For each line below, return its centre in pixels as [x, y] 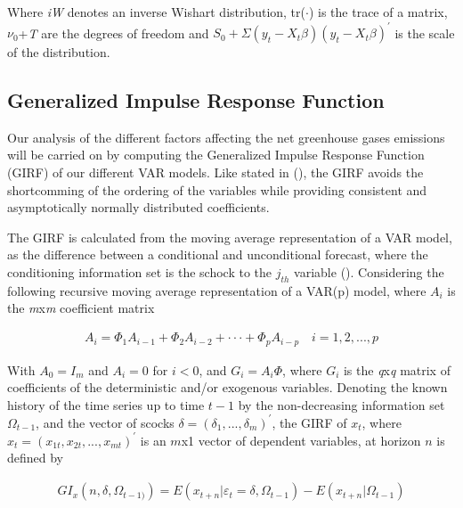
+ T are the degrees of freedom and [114, 33]
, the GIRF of [309, 422]
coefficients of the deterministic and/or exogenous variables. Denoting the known [227, 387]
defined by [36, 458]
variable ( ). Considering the [369, 272]
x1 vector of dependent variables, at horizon [301, 440]
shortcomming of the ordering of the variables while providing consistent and [217, 189]
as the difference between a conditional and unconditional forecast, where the [218, 254]
